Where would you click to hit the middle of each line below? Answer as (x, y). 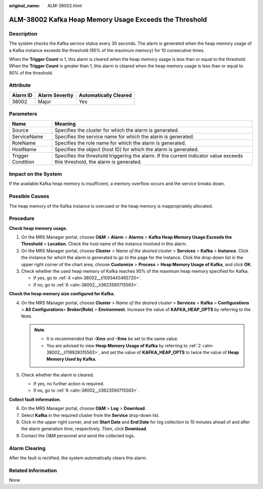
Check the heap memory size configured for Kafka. (62, 294)
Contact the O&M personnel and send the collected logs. (78, 435)
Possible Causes (29, 196)
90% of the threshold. (31, 72)
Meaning (65, 124)
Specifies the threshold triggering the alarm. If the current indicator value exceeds (149, 156)
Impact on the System (36, 174)
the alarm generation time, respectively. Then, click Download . (84, 429)
